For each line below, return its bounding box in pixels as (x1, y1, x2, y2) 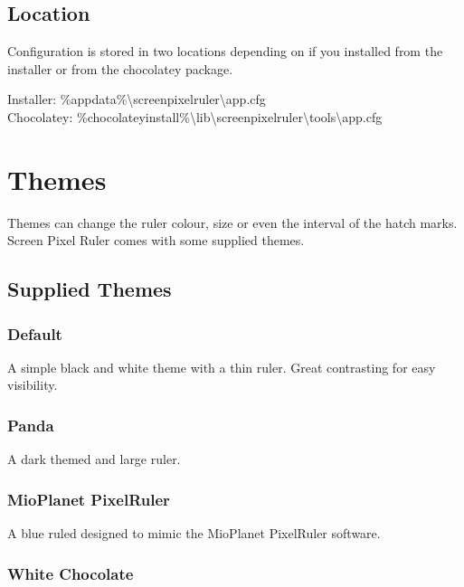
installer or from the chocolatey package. (7, 59, 233, 78)
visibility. (7, 375, 58, 394)
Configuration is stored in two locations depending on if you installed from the (7, 42, 443, 61)
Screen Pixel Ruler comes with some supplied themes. (7, 231, 305, 250)
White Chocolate (7, 562, 134, 584)
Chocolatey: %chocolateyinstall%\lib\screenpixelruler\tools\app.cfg (7, 107, 383, 126)
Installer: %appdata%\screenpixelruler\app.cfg (7, 90, 266, 109)
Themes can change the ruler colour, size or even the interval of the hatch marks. (7, 213, 458, 232)
